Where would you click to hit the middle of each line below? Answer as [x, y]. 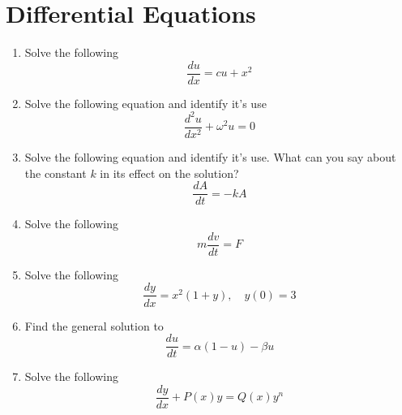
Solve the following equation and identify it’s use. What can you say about [210, 156]
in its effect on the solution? [169, 173]
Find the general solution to [94, 325]
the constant [56, 173]
